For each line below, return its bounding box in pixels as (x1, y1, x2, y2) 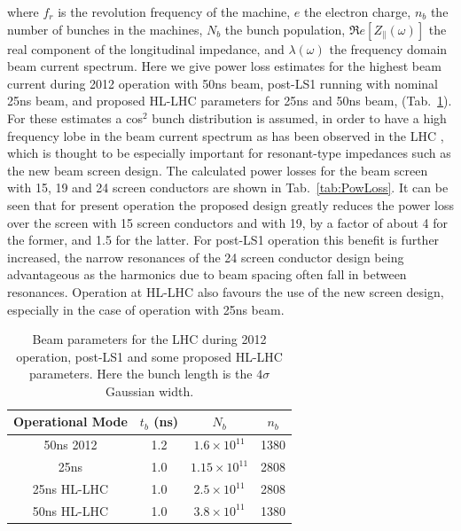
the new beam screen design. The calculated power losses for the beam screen (7, 160, 428, 179)
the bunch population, (224, 20, 346, 38)
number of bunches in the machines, (7, 20, 203, 38)
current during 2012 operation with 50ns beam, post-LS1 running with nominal (7, 74, 438, 92)
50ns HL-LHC (32, 501, 109, 519)
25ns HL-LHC (32, 480, 109, 497)
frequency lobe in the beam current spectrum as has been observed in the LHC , (7, 126, 444, 144)
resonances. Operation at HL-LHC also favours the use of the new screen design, (7, 282, 444, 301)
